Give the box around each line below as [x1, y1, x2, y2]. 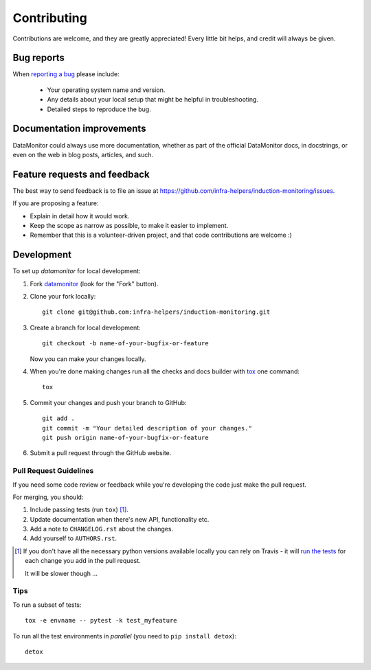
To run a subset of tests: [12, 601, 82, 609]
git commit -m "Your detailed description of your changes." [42, 424, 252, 432]
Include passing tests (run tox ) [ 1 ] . [30, 505, 128, 514]
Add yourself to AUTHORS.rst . [30, 534, 117, 542]
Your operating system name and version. [47, 86, 166, 94]
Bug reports [12, 52, 65, 64]
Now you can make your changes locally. [30, 354, 146, 363]
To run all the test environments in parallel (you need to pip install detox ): [12, 632, 236, 640]
